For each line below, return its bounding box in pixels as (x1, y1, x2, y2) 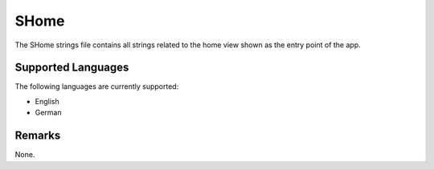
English (35, 96, 59, 106)
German (35, 108, 62, 118)
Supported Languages (14, 61, 129, 74)
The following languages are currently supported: (14, 82, 179, 91)
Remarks (14, 129, 61, 143)
